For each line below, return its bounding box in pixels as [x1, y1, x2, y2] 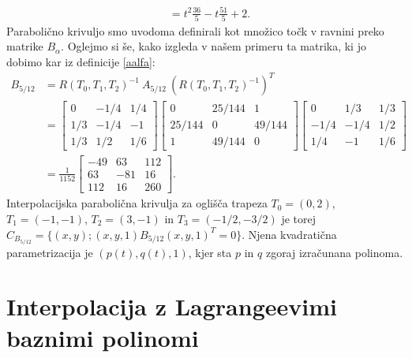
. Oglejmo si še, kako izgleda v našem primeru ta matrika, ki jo [61, 38, 366, 54]
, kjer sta [188, 244, 232, 260]
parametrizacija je [6, 244, 93, 260]
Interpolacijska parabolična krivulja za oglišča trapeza [6, 195, 268, 211]
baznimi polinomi [6, 321, 199, 353]
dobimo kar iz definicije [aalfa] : [6, 54, 155, 70]
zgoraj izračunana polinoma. [265, 244, 403, 260]
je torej [281, 211, 316, 227]
